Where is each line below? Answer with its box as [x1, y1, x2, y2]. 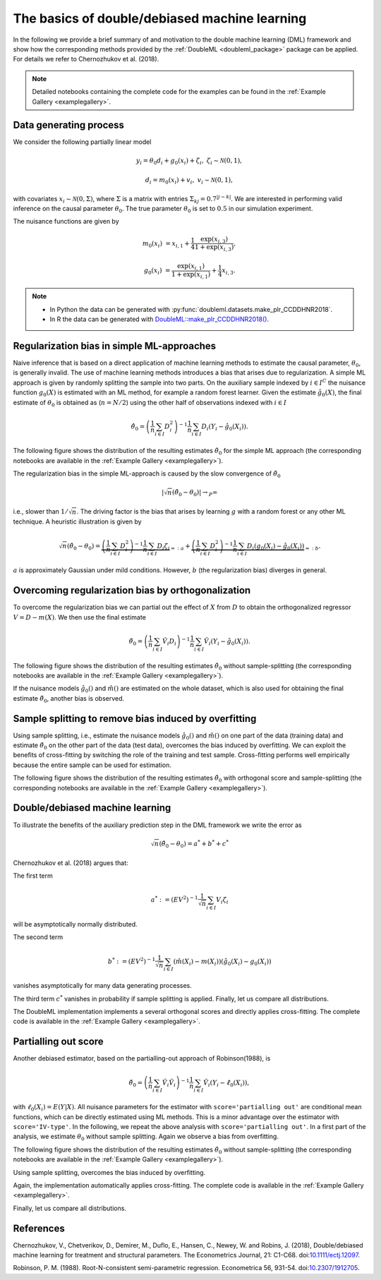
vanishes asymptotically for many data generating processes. [13, 982, 192, 990]
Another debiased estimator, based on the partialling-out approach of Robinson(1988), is [13, 1054, 271, 1063]
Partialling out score [13, 1036, 104, 1048]
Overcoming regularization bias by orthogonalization [13, 584, 251, 596]
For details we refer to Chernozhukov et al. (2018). [13, 55, 159, 64]
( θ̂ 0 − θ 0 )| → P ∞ [171, 488, 218, 498]
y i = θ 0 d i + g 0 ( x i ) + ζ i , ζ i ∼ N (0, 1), [135, 156, 243, 166]
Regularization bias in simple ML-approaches [13, 339, 217, 352]
